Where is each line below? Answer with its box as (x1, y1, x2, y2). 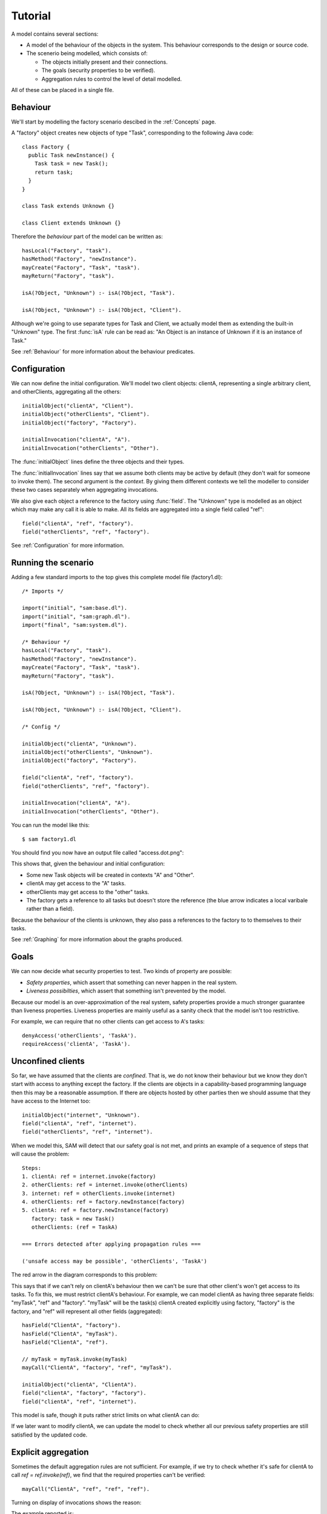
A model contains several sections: (11, 30, 99, 38)
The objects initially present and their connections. (41, 58, 168, 65)
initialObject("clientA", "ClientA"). (22, 1381, 137, 1388)
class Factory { (22, 143, 70, 150)
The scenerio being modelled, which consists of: (26, 50, 148, 57)
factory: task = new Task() (31, 1215, 115, 1222)
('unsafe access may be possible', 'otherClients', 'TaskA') (22, 1257, 207, 1264)
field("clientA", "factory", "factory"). (22, 1390, 147, 1397)
